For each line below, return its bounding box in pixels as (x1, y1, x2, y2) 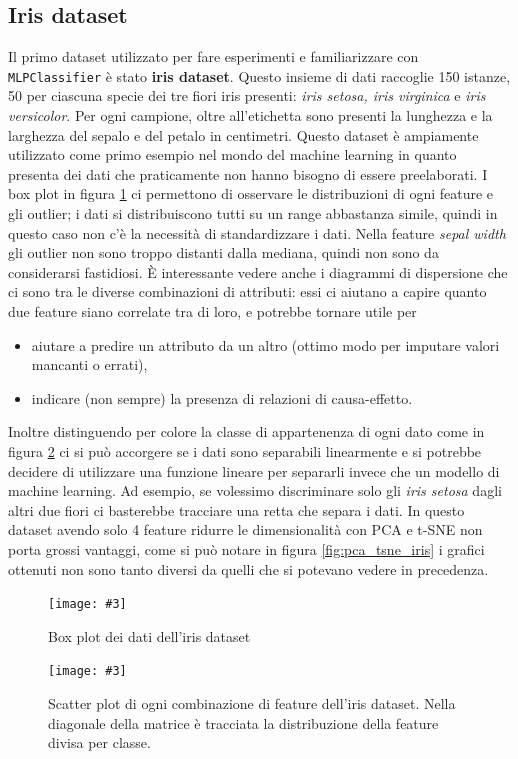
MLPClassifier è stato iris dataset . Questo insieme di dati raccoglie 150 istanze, (8, 65, 511, 86)
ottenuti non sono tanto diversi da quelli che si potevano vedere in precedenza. (8, 558, 489, 579)
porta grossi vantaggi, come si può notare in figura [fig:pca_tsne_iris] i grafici (8, 538, 485, 559)
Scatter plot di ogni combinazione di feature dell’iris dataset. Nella (48, 693, 456, 714)
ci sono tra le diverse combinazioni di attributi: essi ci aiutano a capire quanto (8, 281, 487, 302)
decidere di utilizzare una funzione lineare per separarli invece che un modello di (8, 460, 500, 481)
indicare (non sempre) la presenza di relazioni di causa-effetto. (31, 387, 413, 408)
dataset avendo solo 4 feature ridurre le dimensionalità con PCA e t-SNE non (8, 519, 483, 540)
